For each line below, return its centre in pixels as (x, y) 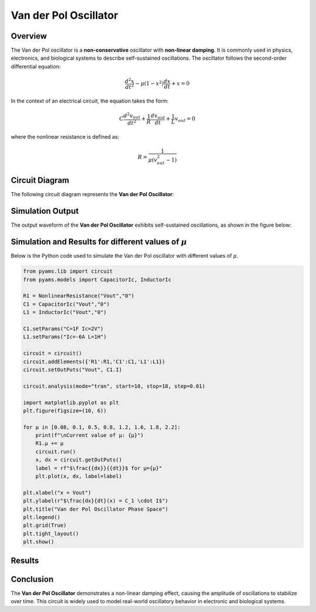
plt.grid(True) (45, 525)
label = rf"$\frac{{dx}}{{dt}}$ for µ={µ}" (99, 468)
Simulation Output (45, 211)
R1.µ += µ (49, 443)
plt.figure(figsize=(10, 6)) (65, 411)
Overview (29, 36)
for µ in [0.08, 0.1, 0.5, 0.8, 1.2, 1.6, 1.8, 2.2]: (102, 427)
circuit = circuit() (52, 353)
